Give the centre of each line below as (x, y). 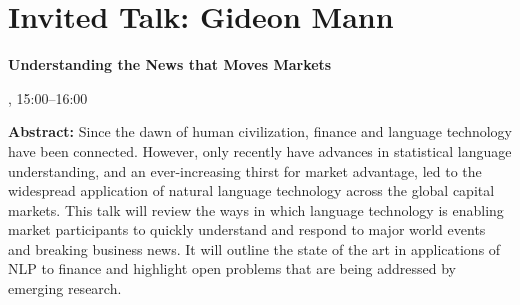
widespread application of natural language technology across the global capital (251, 190)
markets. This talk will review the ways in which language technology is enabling (256, 209)
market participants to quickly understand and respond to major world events (247, 229)
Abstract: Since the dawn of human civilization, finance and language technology (260, 131)
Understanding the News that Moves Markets (170, 64)
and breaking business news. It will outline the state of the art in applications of (254, 248)
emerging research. (65, 288)
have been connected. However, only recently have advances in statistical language (260, 150)
